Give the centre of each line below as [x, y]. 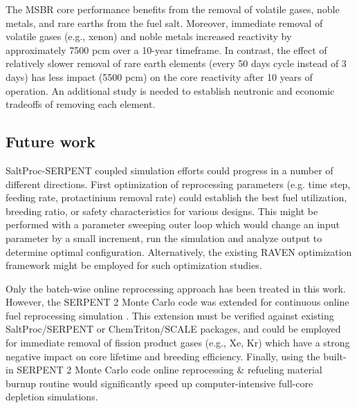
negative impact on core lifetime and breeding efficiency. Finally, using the [163, 356]
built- [335, 356]
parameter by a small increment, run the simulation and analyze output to [164, 238]
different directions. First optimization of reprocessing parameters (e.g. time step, [178, 184]
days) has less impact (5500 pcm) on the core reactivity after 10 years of [159, 76]
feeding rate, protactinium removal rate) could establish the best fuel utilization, [176, 197]
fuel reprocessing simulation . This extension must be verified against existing [170, 315]
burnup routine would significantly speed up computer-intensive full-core [159, 383]
